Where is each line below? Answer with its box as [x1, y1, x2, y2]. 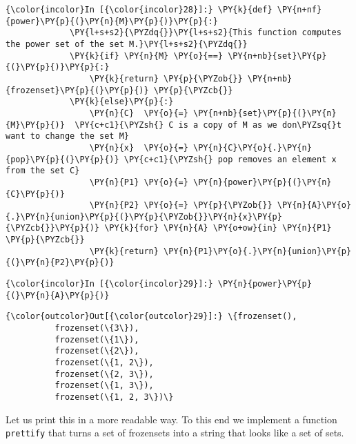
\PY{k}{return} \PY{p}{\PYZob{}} [89, 73, 243, 84]
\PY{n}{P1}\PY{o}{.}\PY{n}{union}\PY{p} [164, 246, 352, 256]
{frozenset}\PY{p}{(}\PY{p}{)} [6, 85, 149, 95]
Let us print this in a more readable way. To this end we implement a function [6, 412, 337, 426]
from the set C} [6, 166, 80, 176]
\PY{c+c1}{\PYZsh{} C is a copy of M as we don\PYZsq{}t [75, 119, 342, 130]
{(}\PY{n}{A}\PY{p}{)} [6, 290, 110, 300]
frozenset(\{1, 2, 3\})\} [55, 392, 174, 402]
